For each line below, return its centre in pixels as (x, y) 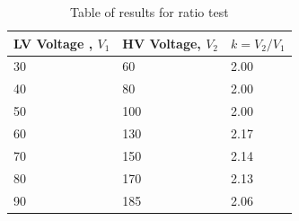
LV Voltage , (53, 43)
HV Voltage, (162, 43)
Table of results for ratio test (149, 12)
